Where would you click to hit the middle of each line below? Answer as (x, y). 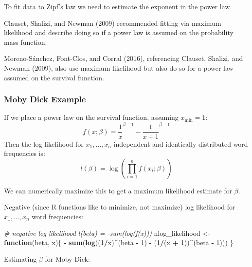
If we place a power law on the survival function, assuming (91, 117)
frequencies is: (25, 153)
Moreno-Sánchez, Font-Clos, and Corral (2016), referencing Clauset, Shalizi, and (124, 58)
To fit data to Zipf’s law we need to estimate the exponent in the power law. (118, 6)
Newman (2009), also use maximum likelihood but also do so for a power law (119, 67)
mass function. (26, 42)
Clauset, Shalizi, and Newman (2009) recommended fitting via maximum (113, 23)
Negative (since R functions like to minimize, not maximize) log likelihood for (120, 207)
